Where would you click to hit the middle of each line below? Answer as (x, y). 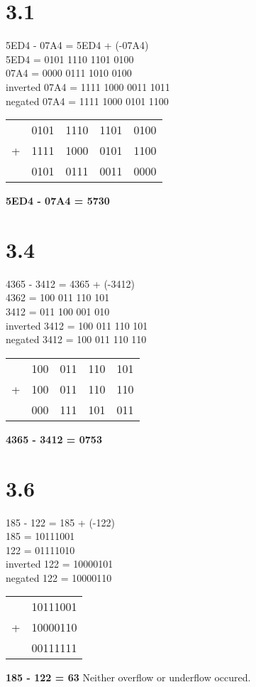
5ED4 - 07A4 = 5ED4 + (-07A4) (77, 45)
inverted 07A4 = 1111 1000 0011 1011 (88, 86)
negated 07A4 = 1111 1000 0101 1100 (87, 101)
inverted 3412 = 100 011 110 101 (77, 325)
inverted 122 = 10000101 (60, 564)
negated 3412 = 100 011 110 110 (76, 339)
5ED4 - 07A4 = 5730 (58, 201)
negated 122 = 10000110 (59, 577)
